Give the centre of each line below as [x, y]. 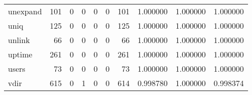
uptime [20, 54]
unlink [19, 40]
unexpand [25, 11]
